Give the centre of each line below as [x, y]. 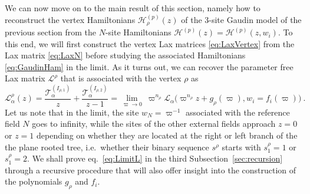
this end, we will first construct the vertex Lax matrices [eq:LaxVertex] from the [150, 43]
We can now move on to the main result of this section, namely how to [133, 8]
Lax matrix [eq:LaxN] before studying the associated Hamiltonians [125, 55]
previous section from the [51, 32]
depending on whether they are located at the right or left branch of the [167, 135]
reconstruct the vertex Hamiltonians [70, 19]
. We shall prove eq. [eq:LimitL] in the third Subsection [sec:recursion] [155, 158]
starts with [241, 147]
